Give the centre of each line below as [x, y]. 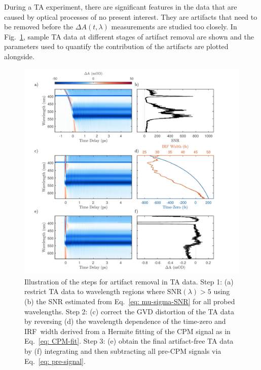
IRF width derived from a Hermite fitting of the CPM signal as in [127, 331]
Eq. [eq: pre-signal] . [55, 361]
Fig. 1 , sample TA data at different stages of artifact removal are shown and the [129, 36]
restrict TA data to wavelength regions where [95, 291]
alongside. [19, 56]
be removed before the [39, 27]
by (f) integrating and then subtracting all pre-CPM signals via [123, 351]
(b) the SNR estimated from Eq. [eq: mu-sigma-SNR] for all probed [130, 301]
